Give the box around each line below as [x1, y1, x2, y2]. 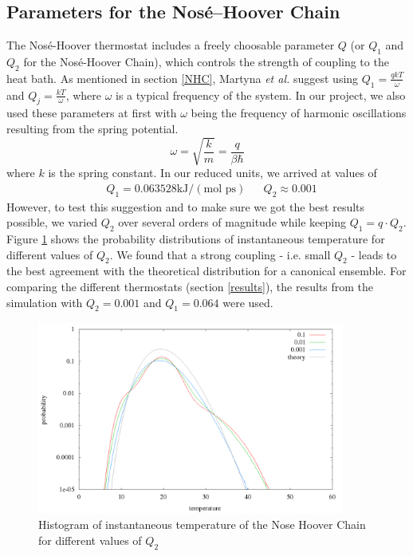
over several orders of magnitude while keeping [118, 214, 346, 231]
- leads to [351, 246, 397, 262]
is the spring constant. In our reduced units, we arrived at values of [48, 164, 377, 181]
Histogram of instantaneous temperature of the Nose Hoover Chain [38, 516, 366, 533]
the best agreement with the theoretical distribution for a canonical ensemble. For [6, 262, 407, 279]
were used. [222, 294, 273, 310]
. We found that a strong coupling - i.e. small [109, 246, 331, 262]
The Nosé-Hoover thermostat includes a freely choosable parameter [6, 37, 335, 53]
